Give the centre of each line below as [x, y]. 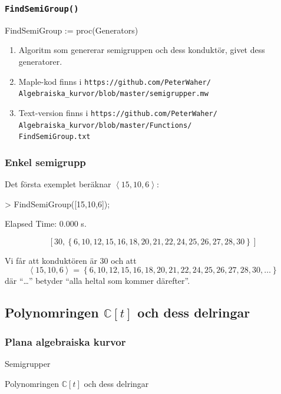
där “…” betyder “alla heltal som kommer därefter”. [97, 281]
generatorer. [40, 61]
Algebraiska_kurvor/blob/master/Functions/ [105, 125]
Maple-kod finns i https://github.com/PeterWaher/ [115, 81]
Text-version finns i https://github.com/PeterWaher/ [118, 112]
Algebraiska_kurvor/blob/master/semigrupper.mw [113, 94]
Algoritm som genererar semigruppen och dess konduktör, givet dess [142, 50]
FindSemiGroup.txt [54, 137]
